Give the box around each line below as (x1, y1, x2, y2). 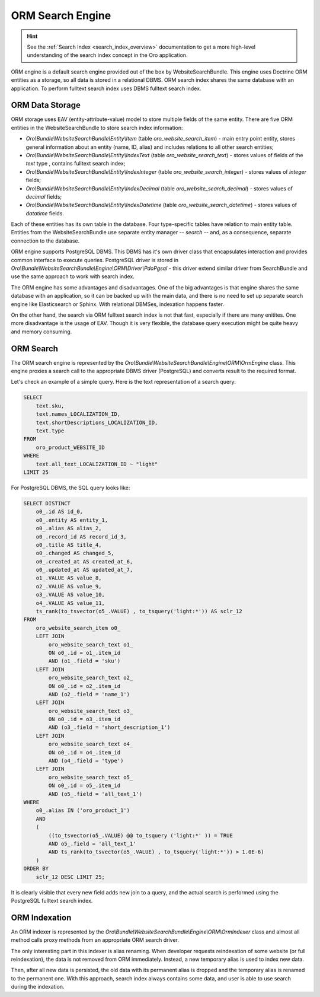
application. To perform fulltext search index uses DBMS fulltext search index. (11, 85, 201, 92)
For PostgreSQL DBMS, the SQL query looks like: (11, 484, 130, 491)
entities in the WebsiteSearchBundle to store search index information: (11, 124, 183, 131)
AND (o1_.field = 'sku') (48, 658, 121, 664)
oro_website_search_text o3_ (48, 708, 133, 714)
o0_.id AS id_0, (36, 508, 83, 515)
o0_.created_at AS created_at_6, (36, 558, 133, 565)
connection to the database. (11, 237, 80, 244)
